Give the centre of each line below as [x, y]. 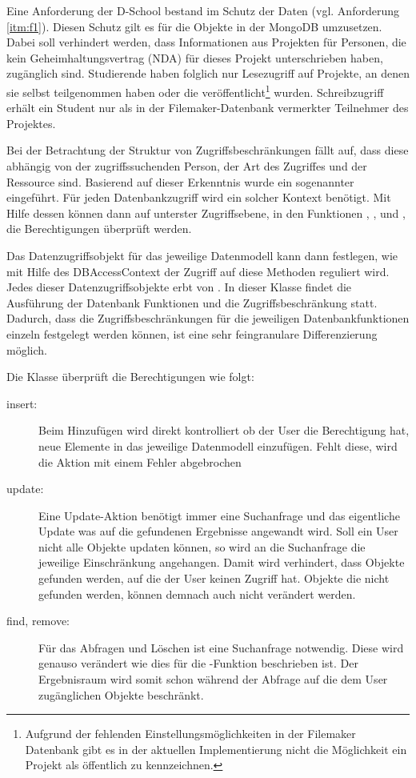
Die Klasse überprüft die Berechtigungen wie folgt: [130, 377]
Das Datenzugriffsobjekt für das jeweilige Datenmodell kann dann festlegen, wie [202, 255]
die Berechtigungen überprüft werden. [99, 229]
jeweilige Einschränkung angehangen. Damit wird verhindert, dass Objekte [222, 562]
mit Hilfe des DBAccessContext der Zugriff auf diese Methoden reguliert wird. [198, 271]
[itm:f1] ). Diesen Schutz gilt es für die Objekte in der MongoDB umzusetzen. [194, 26]
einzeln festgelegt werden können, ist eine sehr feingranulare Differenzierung [192, 333]
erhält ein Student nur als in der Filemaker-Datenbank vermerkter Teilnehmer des [208, 108]
